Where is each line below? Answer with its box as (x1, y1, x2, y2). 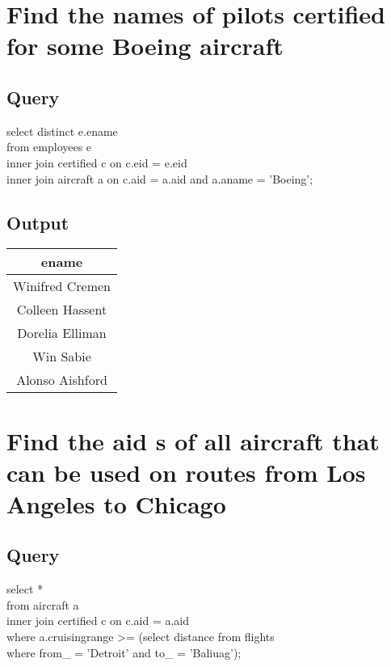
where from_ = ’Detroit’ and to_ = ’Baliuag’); (6, 644, 242, 661)
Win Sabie (32, 347, 91, 366)
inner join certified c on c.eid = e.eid (6, 154, 187, 171)
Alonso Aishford (16, 370, 107, 390)
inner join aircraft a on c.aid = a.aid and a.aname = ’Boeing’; (6, 170, 313, 187)
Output (6, 209, 69, 234)
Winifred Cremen (13, 277, 111, 296)
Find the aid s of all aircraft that (6, 424, 380, 457)
